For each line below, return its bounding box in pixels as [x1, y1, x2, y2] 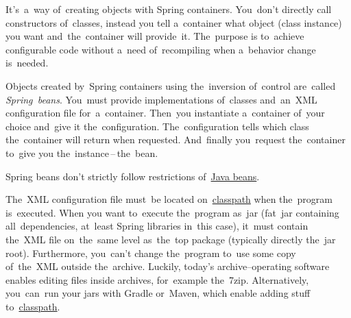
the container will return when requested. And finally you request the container [5, 132, 346, 147]
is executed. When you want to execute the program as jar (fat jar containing [5, 205, 339, 219]
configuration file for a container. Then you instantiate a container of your [5, 106, 325, 120]
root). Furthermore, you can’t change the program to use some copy [5, 245, 296, 260]
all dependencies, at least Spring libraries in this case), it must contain [5, 219, 308, 233]
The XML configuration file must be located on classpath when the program [5, 192, 332, 206]
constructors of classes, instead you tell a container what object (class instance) [5, 15, 342, 29]
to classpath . [5, 299, 60, 313]
